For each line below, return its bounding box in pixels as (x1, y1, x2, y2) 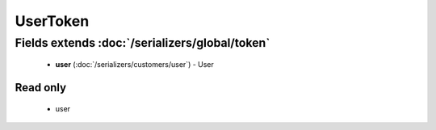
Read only (15, 81, 67, 94)
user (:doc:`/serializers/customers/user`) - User (55, 60, 214, 69)
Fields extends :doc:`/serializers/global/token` (15, 36, 270, 50)
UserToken (15, 12, 90, 30)
